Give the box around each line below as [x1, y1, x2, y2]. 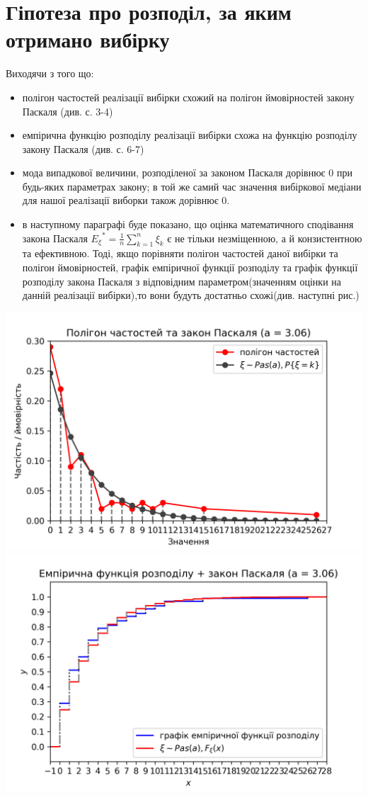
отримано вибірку [6, 25, 170, 54]
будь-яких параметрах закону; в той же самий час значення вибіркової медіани [22, 179, 362, 193]
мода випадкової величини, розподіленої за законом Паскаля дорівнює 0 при [22, 165, 352, 180]
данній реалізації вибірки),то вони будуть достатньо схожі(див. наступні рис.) [22, 288, 360, 303]
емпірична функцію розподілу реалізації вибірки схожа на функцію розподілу [22, 128, 357, 142]
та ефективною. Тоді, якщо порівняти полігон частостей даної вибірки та [22, 246, 338, 261]
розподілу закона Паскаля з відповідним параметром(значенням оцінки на [22, 273, 342, 288]
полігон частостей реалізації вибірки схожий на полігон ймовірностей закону [22, 89, 355, 104]
